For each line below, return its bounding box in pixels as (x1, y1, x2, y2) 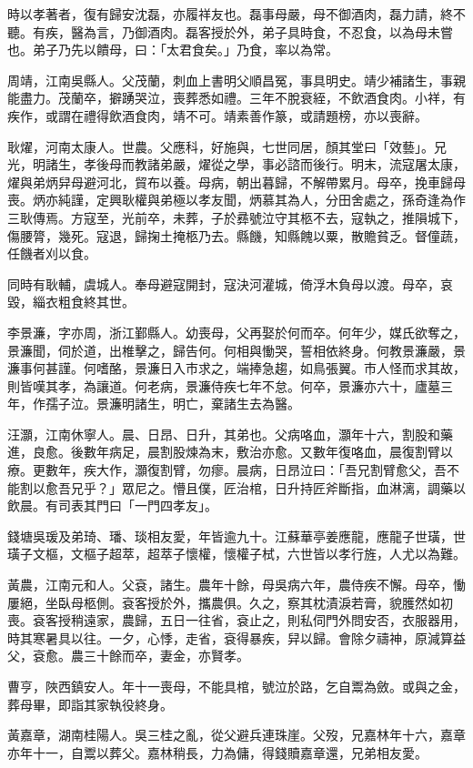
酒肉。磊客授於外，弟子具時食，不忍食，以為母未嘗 (146, 22, 453, 41)
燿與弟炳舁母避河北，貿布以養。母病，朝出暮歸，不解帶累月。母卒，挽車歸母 (7, 172, 466, 191)
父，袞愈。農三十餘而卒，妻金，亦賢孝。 (7, 646, 249, 665)
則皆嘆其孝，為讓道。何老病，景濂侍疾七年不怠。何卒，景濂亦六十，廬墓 (7, 376, 440, 395)
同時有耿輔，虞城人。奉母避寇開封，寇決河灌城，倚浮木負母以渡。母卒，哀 (7, 274, 453, 293)
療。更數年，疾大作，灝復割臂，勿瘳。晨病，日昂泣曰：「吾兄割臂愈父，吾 (7, 460, 447, 480)
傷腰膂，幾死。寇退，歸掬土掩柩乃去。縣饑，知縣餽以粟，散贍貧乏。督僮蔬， (7, 226, 466, 245)
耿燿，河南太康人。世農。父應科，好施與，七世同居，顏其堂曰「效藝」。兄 (7, 136, 447, 156)
